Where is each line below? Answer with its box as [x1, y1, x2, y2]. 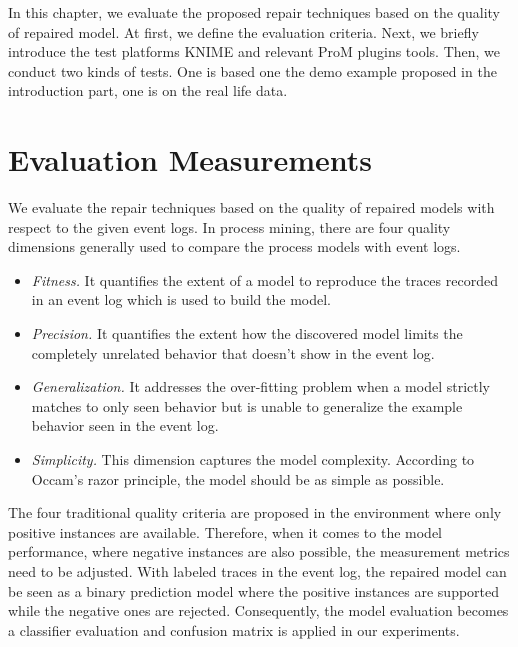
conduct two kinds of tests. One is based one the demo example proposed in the [8, 60, 497, 81]
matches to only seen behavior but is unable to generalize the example [31, 395, 463, 416]
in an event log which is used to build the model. [31, 289, 332, 310]
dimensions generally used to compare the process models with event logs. [8, 236, 461, 257]
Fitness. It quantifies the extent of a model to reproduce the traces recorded [31, 269, 498, 290]
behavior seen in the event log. [31, 415, 219, 436]
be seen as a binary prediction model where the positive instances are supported [8, 580, 500, 601]
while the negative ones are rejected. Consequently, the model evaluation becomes [8, 600, 509, 621]
